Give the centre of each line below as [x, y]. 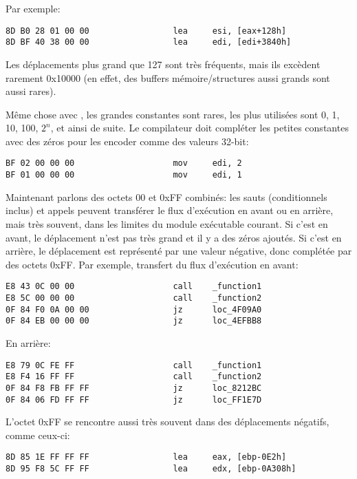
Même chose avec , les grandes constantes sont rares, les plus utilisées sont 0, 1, [173, 114]
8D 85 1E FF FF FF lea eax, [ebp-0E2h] [146, 457]
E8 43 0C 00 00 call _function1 [134, 287]
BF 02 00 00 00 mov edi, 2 [124, 163]
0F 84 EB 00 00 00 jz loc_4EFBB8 [134, 321]
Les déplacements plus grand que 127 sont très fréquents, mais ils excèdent [163, 64]
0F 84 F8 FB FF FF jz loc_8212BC [134, 388]
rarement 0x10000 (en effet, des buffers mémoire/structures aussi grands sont [168, 77]
